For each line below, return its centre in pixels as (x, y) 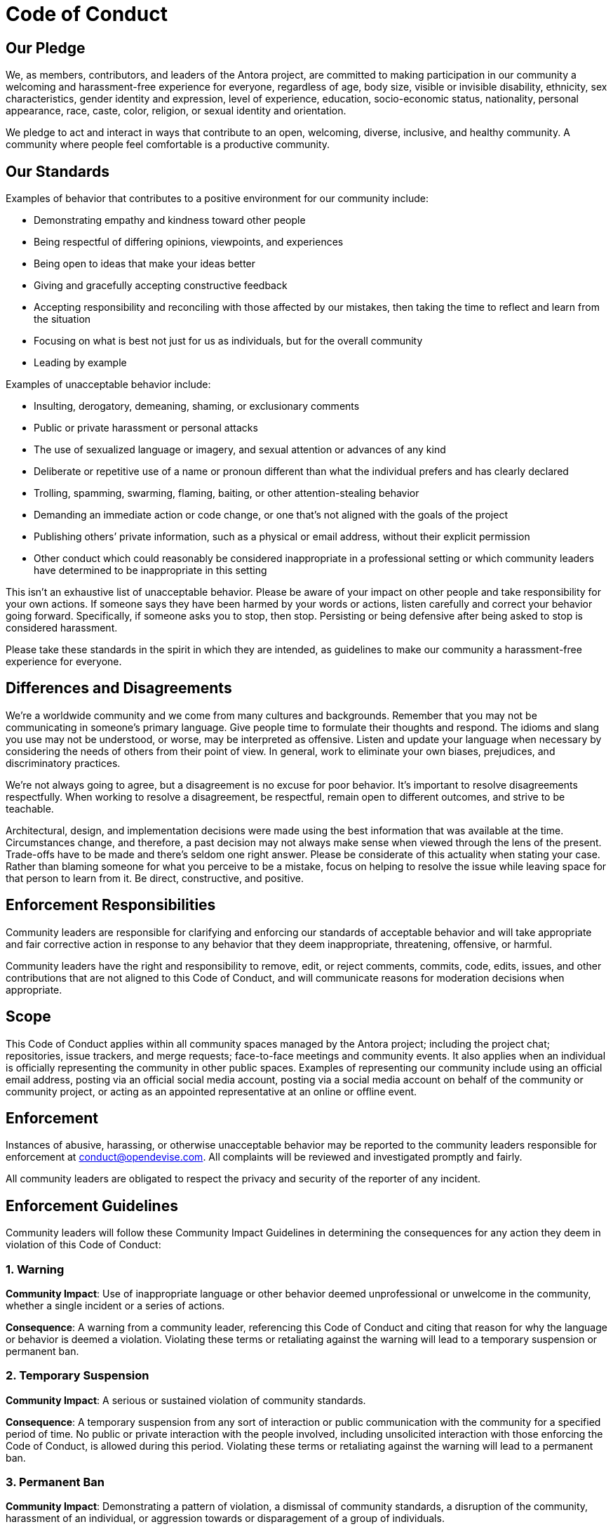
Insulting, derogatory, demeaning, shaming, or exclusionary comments (197, 406)
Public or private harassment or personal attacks (146, 428)
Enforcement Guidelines (92, 1206)
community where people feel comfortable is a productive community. (168, 145)
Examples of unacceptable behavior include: (108, 385)
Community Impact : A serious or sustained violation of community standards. (186, 1400)
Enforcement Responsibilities (111, 905)
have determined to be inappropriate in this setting (150, 570)
